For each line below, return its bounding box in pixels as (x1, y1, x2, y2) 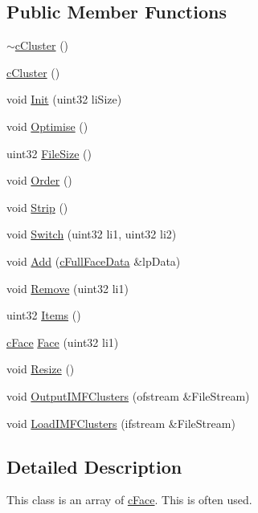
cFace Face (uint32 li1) (6, 333, 119, 350)
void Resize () (6, 360, 75, 377)
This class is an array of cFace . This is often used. (6, 491, 252, 508)
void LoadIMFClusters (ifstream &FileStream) (6, 414, 235, 431)
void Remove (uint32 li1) (6, 279, 129, 296)
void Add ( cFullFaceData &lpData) (6, 252, 181, 269)
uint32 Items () (6, 307, 81, 324)
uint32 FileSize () (6, 145, 92, 161)
